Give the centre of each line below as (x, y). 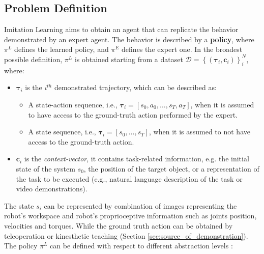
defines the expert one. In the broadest (182, 49)
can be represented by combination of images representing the (140, 205)
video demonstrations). (52, 189)
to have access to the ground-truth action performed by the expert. (133, 114)
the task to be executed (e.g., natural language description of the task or (129, 178)
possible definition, (33, 59)
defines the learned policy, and (62, 49)
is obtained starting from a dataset (129, 59)
